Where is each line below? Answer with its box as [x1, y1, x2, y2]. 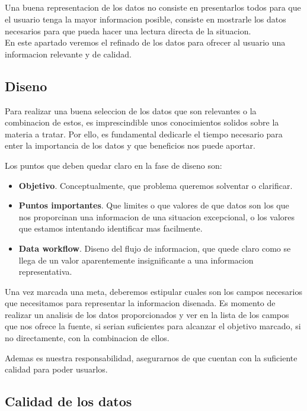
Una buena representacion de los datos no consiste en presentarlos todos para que [5, 1, 301, 14]
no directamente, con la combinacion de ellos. [5, 332, 170, 344]
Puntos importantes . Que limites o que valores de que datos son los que [18, 199, 289, 211]
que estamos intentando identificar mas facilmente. [18, 222, 203, 235]
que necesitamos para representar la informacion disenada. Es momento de [5, 297, 276, 309]
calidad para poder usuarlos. [5, 363, 108, 375]
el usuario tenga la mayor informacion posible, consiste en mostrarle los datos [5, 12, 286, 25]
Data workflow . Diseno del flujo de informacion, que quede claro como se [18, 242, 291, 254]
